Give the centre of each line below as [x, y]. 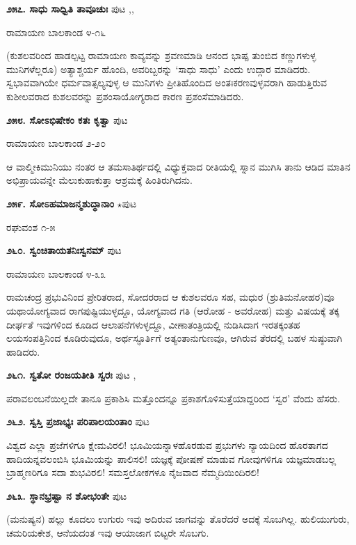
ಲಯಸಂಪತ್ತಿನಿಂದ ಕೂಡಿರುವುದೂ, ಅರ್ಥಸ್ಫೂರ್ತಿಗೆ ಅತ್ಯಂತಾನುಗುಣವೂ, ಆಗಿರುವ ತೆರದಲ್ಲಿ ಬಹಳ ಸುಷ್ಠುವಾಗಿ [175, 338]
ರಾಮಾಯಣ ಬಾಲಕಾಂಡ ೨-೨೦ [56, 143]
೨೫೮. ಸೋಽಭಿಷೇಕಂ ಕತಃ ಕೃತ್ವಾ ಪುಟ [67, 119]
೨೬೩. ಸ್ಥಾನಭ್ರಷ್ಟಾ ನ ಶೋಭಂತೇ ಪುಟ [67, 495]
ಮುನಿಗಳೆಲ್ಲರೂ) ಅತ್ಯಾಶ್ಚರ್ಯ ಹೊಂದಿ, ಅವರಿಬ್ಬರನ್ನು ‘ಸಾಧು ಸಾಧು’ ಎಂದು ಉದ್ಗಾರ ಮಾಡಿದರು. [159, 69]
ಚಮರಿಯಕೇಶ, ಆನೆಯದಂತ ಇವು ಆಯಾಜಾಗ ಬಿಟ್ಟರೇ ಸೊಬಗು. [108, 533]
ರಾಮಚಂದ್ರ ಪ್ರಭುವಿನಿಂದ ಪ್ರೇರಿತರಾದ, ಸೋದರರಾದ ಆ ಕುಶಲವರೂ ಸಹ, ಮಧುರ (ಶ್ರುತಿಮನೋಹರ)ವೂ [170, 297]
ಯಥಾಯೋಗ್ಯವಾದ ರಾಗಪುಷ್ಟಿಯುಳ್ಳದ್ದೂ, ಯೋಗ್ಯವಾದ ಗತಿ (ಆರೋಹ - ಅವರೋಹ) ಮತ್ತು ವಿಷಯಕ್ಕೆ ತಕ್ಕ [173, 310]
